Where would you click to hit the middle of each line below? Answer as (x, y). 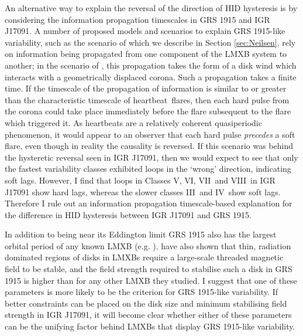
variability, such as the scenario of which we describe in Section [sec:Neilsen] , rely (150, 42)
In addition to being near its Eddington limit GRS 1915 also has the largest (141, 234)
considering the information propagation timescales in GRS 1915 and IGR (137, 19)
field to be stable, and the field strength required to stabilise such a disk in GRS (149, 269)
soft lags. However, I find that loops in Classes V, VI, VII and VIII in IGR (140, 180)
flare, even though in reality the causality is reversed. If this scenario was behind (149, 146)
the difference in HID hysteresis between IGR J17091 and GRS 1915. (128, 214)
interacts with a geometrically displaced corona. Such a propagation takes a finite (151, 77)
